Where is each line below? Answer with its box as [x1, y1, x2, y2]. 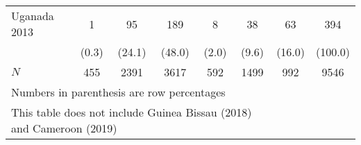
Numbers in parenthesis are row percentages [11, 84, 226, 100]
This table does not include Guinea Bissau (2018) [11, 104, 252, 120]
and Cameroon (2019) [11, 120, 117, 136]
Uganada [11, 8, 54, 24]
